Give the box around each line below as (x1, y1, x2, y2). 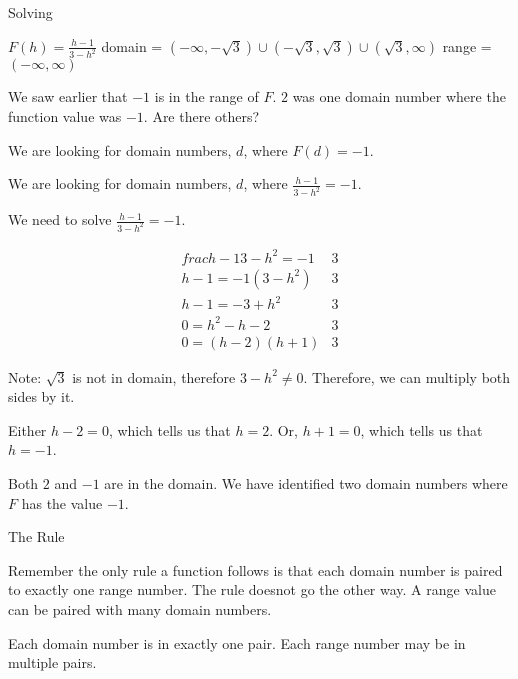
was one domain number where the (292, 86, 506, 107)
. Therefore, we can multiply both (303, 366, 511, 387)
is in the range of (154, 86, 259, 107)
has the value (21, 492, 103, 513)
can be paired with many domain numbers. (8, 599, 272, 619)
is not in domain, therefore (72, 366, 236, 387)
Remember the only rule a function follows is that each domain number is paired (8, 559, 503, 580)
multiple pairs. (8, 652, 97, 673)
